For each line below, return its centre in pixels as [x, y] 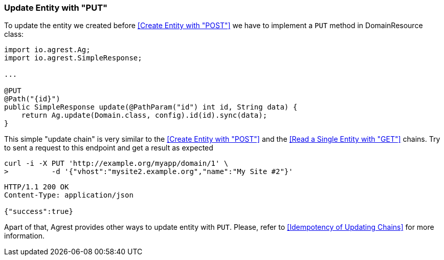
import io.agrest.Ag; [47, 50]
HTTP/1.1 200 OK [37, 187]
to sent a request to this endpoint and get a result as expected [109, 148]
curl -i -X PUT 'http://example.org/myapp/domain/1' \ [116, 164]
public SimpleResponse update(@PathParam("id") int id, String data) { [151, 107]
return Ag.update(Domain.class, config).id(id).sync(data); [144, 115]
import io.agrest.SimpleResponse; [73, 58]
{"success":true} [39, 212]
